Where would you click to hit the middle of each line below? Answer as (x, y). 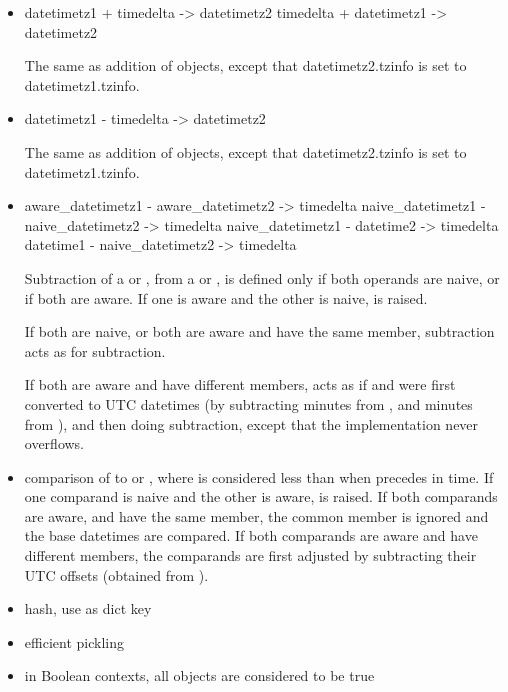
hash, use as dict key (88, 608)
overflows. (54, 443)
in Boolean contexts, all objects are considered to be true (199, 675)
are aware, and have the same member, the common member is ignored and (256, 515)
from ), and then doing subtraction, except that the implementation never (251, 423)
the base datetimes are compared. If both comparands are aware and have (251, 535)
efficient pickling (74, 641)
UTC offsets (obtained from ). (116, 574)
